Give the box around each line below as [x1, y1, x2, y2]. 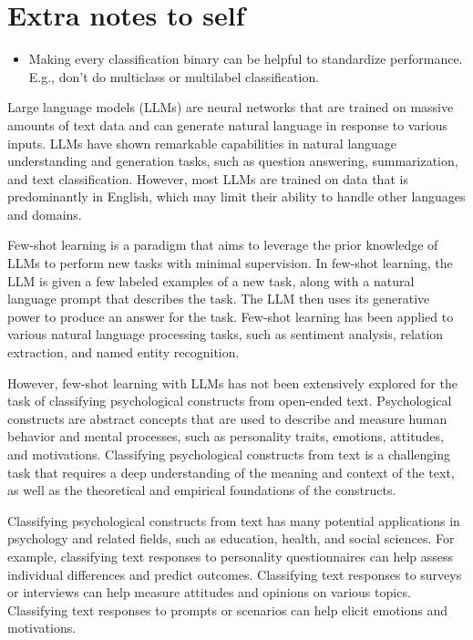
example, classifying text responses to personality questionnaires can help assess [7, 546, 454, 565]
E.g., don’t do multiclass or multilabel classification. [28, 67, 320, 86]
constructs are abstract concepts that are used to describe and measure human [7, 408, 447, 428]
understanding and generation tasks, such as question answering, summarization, [7, 151, 458, 170]
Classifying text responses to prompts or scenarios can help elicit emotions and [7, 600, 448, 619]
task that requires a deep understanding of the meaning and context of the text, [7, 462, 455, 481]
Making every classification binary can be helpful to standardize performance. [28, 49, 463, 68]
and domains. [7, 204, 82, 223]
